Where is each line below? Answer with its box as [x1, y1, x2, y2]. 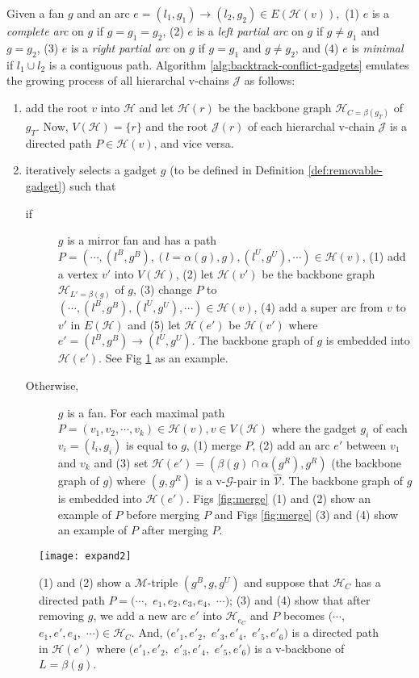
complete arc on [6, 23, 84, 39]
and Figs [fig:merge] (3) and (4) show [214, 505, 399, 522]
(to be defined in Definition [170, 161, 304, 178]
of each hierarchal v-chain [248, 117, 375, 134]
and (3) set [94, 454, 149, 471]
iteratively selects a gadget [25, 161, 157, 178]
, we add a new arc [93, 607, 186, 624]
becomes [283, 607, 325, 624]
